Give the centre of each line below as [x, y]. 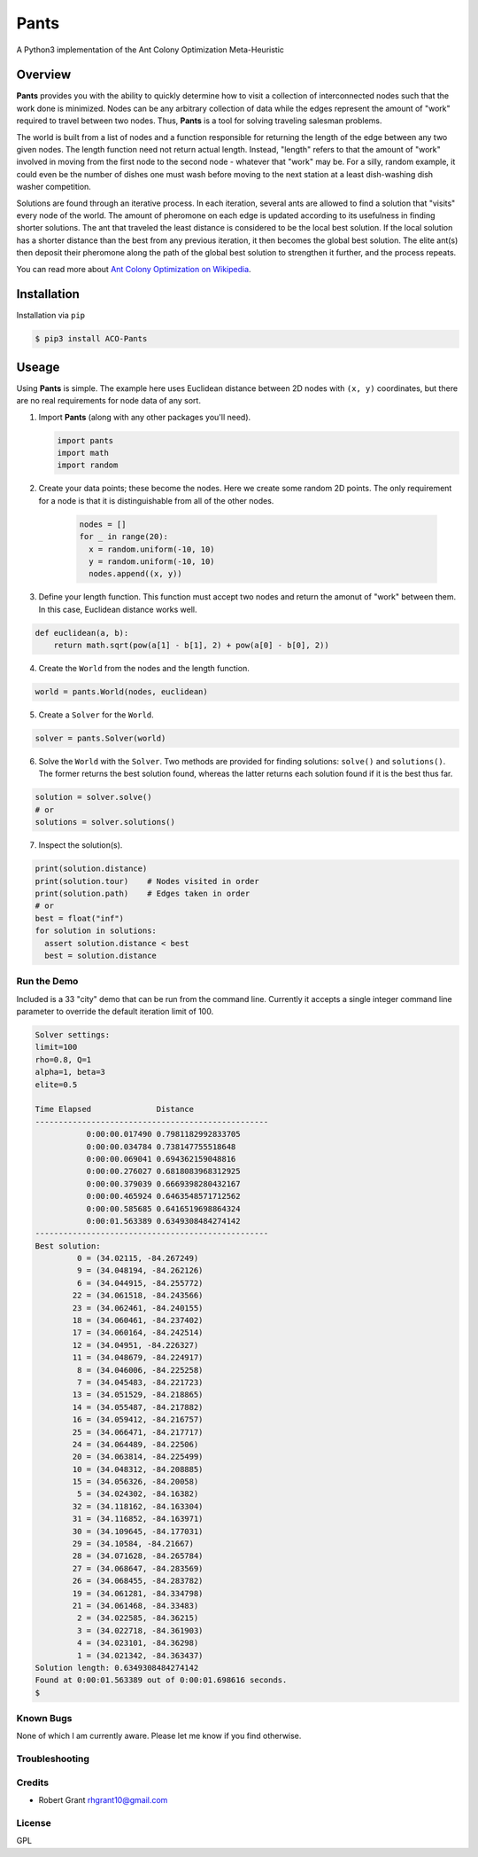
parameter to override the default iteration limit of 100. [115, 1012]
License [34, 1822]
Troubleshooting [53, 1759]
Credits [32, 1783]
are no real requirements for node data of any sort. [108, 401]
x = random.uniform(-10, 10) [152, 549]
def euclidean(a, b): [82, 633]
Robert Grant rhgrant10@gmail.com [103, 1800]
